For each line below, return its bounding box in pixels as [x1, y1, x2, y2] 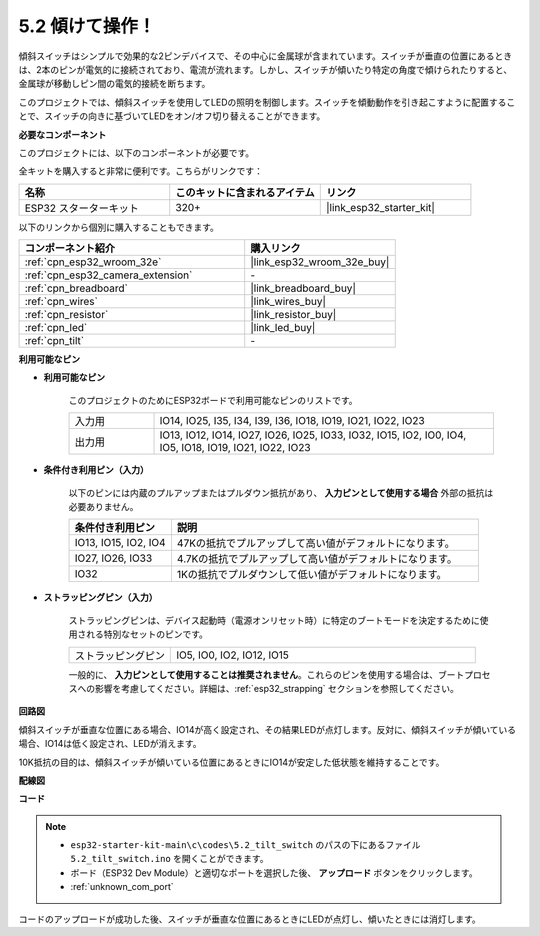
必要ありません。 [68, 501, 139, 513]
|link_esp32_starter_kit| [325, 200, 435, 214]
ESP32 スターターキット [24, 201, 139, 215]
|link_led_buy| [250, 321, 316, 335]
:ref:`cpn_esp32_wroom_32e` [24, 255, 162, 269]
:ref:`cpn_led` [24, 321, 88, 335]
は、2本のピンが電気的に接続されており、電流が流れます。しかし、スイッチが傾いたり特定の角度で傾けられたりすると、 [18, 63, 513, 75]
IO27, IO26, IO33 [74, 551, 153, 565]
